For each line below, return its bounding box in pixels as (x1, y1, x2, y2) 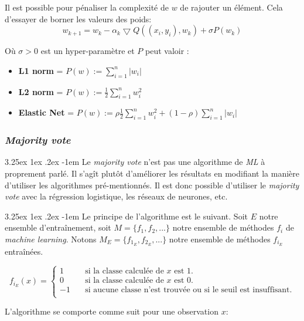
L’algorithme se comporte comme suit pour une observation (5, 305, 218, 317)
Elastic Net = (18, 106, 74, 119)
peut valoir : (145, 45, 189, 57)
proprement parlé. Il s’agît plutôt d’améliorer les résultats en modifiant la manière (5, 167, 300, 179)
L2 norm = (18, 85, 63, 97)
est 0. (174, 276, 193, 285)
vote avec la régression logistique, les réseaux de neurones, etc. (5, 190, 228, 202)
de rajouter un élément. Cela (180, 1, 283, 13)
